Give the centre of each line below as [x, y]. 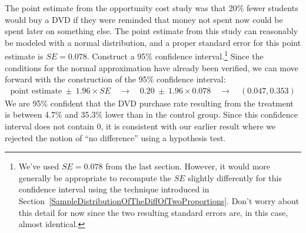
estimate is [24, 56]
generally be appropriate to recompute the [95, 177]
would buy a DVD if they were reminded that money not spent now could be [144, 19]
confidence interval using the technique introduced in [114, 189]
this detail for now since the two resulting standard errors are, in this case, [153, 212]
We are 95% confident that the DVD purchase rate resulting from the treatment [149, 103]
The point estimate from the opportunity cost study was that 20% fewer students [152, 8]
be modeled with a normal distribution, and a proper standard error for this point [153, 42]
